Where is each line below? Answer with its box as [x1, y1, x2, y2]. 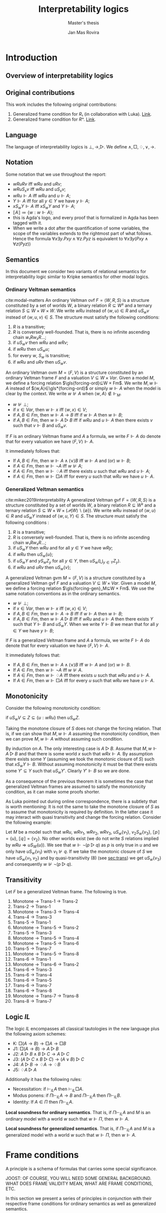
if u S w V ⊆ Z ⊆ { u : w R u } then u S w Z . [5, 714, 80, 722]
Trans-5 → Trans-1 [12, 919, 51, 926]
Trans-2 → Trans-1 [12, 904, 51, 910]
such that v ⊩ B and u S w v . [12, 422, 67, 430]
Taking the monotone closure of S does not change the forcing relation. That [5, 725, 162, 731]
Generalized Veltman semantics [5, 486, 84, 493]
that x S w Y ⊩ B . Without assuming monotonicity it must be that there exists [5, 761, 158, 768]
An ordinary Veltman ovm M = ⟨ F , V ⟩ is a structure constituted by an [5, 370, 144, 375]
